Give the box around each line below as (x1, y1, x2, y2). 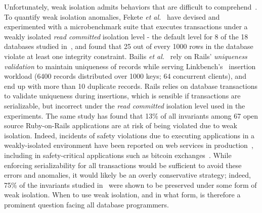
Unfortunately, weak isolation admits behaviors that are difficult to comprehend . (4, 2, 257, 12)
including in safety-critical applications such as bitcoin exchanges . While (4, 149, 232, 160)
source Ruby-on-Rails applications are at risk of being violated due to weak (4, 120, 237, 131)
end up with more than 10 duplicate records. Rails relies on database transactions (4, 80, 257, 91)
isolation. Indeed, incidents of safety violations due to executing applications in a (4, 130, 255, 140)
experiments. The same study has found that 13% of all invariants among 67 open (4, 110, 258, 121)
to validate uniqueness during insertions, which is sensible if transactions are (4, 90, 241, 101)
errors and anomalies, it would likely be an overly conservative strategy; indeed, (4, 170, 251, 180)
